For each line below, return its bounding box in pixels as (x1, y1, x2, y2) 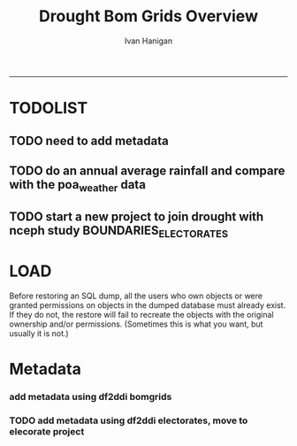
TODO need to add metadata (9, 133, 170, 148)
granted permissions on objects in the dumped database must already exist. (9, 299, 286, 311)
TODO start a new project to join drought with (9, 210, 264, 225)
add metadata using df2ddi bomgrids (9, 390, 172, 403)
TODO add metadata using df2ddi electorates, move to (9, 414, 248, 427)
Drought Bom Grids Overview (38, 6, 259, 27)
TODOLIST (9, 98, 88, 119)
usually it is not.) (9, 327, 69, 338)
